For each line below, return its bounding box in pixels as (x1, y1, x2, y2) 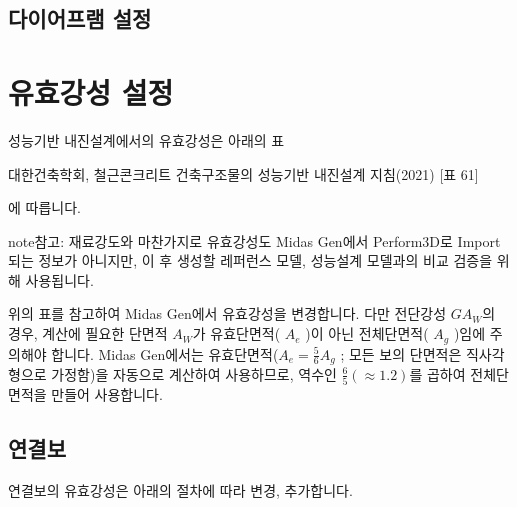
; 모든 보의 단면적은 (340, 343, 462, 364)
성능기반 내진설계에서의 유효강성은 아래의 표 (8, 129, 285, 150)
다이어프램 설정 (8, 3, 152, 34)
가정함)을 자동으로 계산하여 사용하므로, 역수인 (51, 363, 337, 384)
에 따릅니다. (8, 197, 81, 218)
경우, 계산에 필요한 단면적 (8, 323, 168, 344)
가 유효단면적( (192, 323, 281, 344)
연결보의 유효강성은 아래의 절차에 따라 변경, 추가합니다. (8, 480, 353, 501)
